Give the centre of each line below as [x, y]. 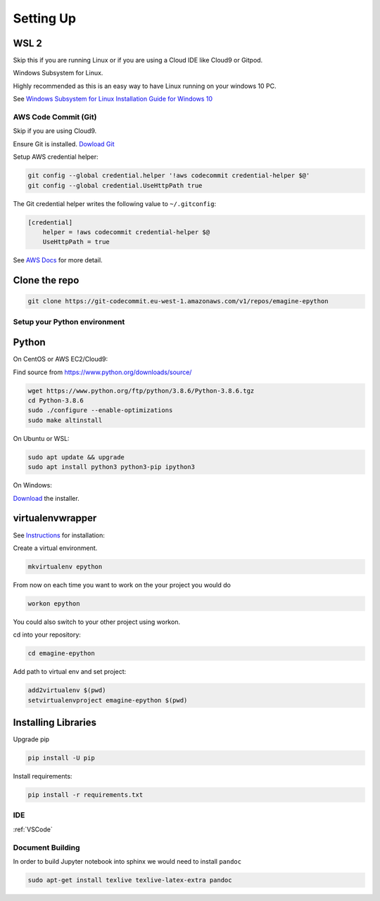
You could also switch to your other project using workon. [97, 622]
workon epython [54, 603]
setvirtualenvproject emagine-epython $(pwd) [108, 700]
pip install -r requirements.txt [85, 795]
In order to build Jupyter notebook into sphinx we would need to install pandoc [127, 861]
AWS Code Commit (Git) [55, 117]
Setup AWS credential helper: [56, 157]
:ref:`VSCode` [33, 829]
